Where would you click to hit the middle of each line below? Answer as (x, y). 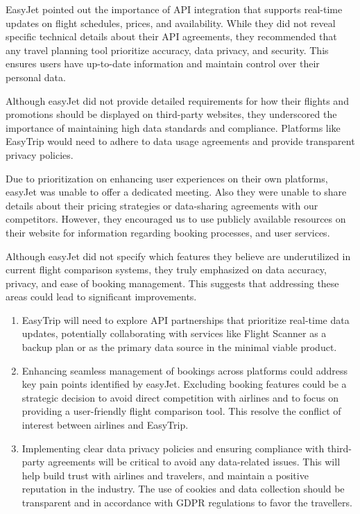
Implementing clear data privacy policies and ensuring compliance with (173, 448)
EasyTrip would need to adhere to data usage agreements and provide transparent (180, 141)
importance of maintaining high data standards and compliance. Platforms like (173, 127)
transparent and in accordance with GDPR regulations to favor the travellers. (187, 502)
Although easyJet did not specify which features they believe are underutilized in (178, 256)
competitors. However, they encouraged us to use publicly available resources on (176, 219)
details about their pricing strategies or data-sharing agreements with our (162, 205)
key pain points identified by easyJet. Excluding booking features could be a (184, 384)
